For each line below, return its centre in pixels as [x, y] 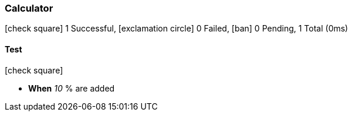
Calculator [29, 8]
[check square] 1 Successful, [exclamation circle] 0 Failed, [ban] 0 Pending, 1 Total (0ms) [177, 29]
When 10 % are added [72, 88]
